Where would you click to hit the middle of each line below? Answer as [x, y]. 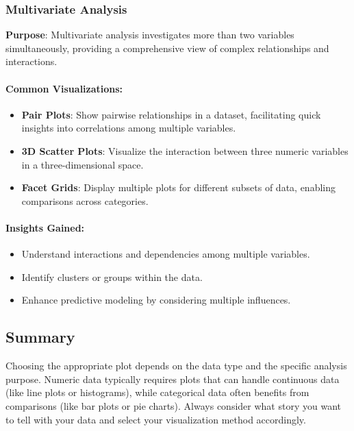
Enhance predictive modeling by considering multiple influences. [156, 300]
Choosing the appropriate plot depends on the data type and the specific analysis [176, 366]
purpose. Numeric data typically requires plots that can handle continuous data [173, 379]
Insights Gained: [45, 227]
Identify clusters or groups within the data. [112, 276]
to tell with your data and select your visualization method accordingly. [156, 419]
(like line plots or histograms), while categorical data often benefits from [157, 392]
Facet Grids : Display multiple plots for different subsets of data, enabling [178, 187]
